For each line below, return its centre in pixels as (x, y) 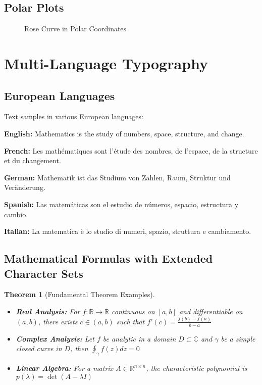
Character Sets (44, 273)
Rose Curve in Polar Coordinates (75, 29)
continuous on (133, 311)
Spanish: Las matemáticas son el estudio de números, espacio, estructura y (121, 204)
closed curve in (39, 348)
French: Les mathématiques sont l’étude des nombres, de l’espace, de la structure (131, 150)
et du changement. (33, 160)
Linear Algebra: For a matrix (65, 368)
